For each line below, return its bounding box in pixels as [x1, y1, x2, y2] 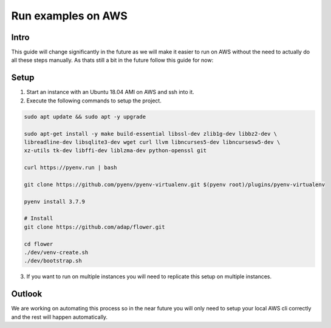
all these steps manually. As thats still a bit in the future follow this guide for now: [11, 56, 214, 64]
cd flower [24, 240, 53, 247]
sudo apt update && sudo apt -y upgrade [24, 113, 146, 120]
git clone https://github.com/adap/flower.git [24, 223, 165, 230]
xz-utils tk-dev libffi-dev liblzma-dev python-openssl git [24, 147, 207, 154]
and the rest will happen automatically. [11, 313, 108, 321]
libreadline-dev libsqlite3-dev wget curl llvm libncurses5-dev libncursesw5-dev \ [24, 138, 281, 146]
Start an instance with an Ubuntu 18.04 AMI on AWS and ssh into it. [26, 89, 194, 96]
